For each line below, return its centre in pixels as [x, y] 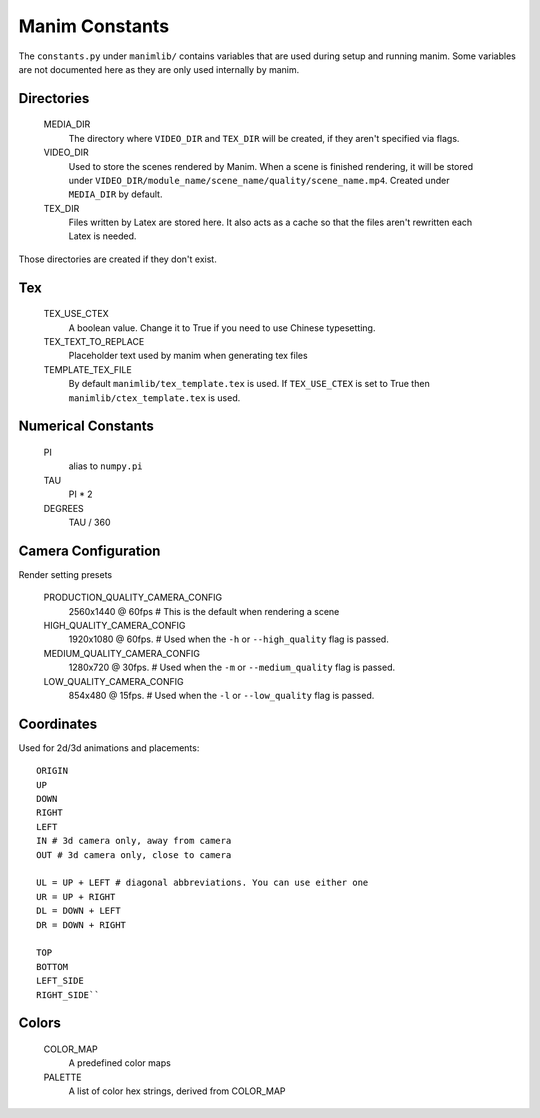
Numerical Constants [86, 426]
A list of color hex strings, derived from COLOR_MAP [177, 1091]
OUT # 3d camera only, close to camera [134, 854]
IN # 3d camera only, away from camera [134, 841]
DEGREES [63, 508]
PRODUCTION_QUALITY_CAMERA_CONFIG [133, 597]
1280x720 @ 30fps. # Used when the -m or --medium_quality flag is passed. [231, 667]
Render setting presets [65, 574]
